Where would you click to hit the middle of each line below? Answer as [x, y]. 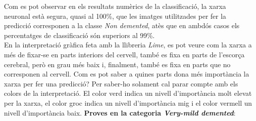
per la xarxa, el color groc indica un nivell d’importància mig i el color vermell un [128, 102]
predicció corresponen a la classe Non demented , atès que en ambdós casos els [122, 25]
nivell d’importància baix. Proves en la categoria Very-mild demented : [120, 112]
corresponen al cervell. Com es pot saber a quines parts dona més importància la [127, 74]
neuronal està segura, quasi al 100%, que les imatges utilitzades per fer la [115, 16]
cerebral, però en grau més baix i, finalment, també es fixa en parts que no [117, 64]
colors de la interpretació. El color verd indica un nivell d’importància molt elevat [128, 93]
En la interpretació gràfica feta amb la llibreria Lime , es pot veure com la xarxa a [128, 45]
